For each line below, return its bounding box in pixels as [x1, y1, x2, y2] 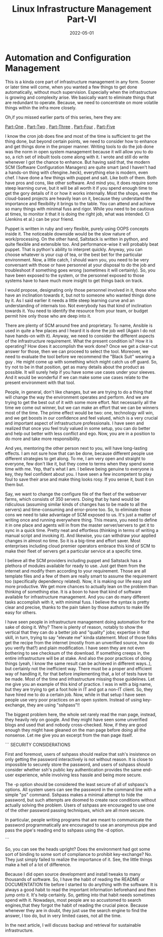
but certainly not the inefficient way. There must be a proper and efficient [5, 665, 152, 671]
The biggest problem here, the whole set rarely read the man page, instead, [5, 711, 157, 717]
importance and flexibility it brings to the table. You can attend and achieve [5, 200, 156, 206]
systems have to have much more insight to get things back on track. [5, 277, 144, 283]
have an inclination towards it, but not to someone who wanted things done [5, 292, 156, 298]
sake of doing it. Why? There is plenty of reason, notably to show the [5, 624, 144, 630]
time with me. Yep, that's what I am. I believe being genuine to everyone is [5, 466, 154, 472]
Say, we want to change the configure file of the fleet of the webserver [5, 491, 147, 497]
